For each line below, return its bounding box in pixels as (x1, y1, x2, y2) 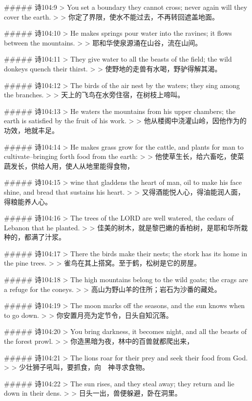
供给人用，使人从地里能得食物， (31, 160, 134, 171)
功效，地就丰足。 (4, 125, 59, 135)
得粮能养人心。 (4, 196, 52, 206)
